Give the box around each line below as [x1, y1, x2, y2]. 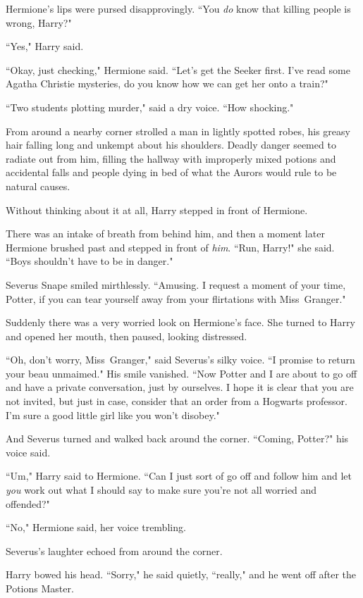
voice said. [6, 444, 51, 459]
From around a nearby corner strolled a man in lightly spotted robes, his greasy [6, 123, 350, 138]
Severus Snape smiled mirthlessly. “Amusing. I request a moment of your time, [6, 277, 346, 292]
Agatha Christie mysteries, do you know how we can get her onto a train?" [6, 76, 328, 91]
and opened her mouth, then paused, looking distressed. [6, 328, 247, 343]
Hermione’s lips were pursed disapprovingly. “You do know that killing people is [6, 1, 351, 15]
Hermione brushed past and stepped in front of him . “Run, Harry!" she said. [6, 239, 335, 254]
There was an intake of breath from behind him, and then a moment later [6, 226, 325, 241]
